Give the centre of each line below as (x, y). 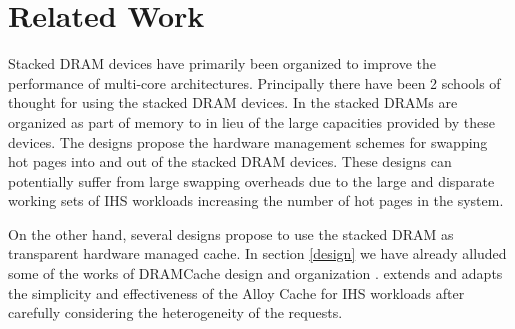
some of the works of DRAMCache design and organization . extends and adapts (255, 273)
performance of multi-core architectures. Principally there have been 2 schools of (254, 82)
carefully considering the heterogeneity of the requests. (175, 312)
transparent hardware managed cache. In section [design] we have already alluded (257, 253)
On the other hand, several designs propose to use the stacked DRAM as (231, 233)
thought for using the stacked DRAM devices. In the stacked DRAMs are (233, 102)
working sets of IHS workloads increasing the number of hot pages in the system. (256, 200)
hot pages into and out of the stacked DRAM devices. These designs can (230, 161)
